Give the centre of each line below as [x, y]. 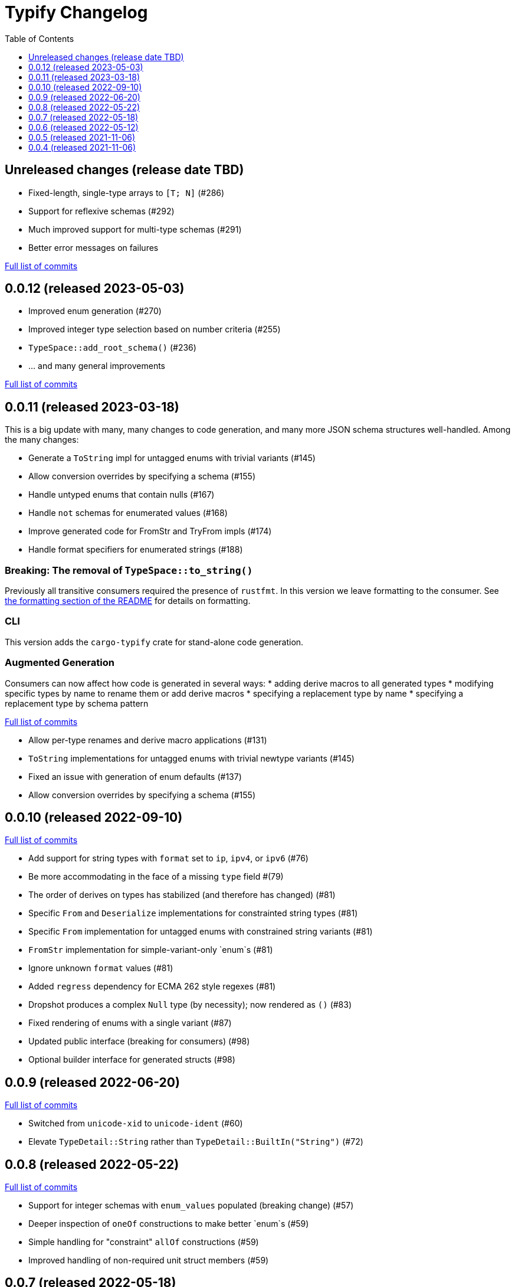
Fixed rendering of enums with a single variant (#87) [130, 1023]
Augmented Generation [60, 663]
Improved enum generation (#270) [95, 311]
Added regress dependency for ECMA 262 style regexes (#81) [152, 987]
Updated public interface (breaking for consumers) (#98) [139, 1041]
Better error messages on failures [94, 247]
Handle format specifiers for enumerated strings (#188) [136, 550]
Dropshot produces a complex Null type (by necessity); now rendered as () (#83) [190, 1005]
